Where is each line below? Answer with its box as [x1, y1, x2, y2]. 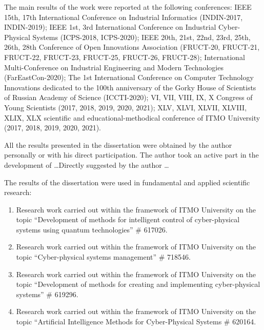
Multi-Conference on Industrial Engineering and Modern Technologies [4, 62, 224, 72]
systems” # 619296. [16, 288, 78, 299]
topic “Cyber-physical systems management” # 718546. [16, 251, 191, 262]
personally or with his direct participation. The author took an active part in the [4, 149, 259, 160]
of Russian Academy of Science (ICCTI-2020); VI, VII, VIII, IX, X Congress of [4, 92, 253, 103]
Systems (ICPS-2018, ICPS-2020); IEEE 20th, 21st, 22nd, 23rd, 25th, [32, 31, 251, 42]
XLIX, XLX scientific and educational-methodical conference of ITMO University [4, 112, 260, 123]
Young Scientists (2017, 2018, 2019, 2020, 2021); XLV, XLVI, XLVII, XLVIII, [4, 102, 247, 112]
